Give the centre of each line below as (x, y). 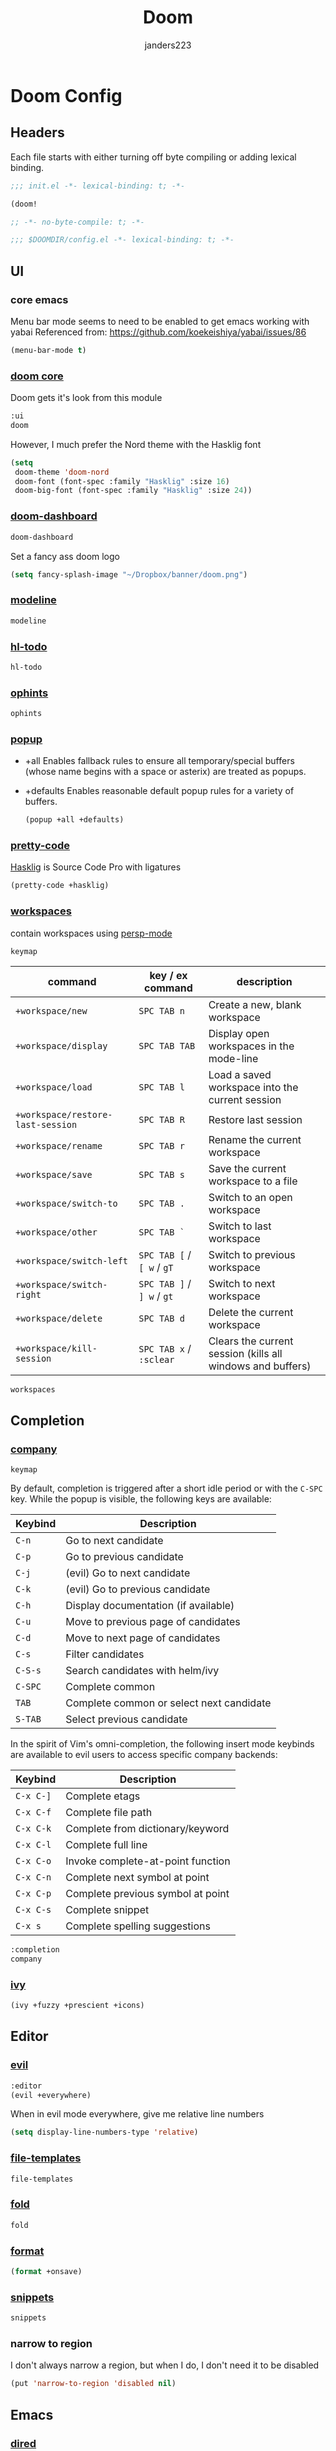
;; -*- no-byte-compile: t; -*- (77, 222)
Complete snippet (107, 1910)
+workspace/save (54, 1174)
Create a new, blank (255, 1004)
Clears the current (251, 1341)
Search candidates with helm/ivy (142, 1671)
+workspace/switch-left (72, 1260)
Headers (37, 132)
